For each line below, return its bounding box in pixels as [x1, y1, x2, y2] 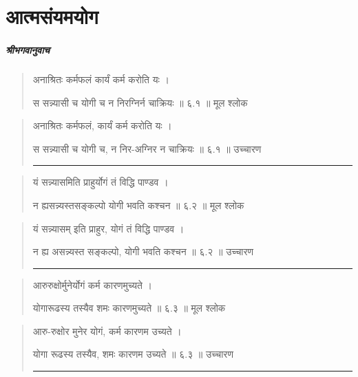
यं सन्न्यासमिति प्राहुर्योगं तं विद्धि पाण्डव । [32, 175, 169, 189]
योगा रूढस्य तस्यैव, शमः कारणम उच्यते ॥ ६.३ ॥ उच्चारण [32, 347, 233, 361]
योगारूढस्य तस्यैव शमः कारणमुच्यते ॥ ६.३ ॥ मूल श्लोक [32, 301, 226, 315]
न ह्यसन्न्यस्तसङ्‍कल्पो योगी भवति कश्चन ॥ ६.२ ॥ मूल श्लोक [32, 197, 244, 212]
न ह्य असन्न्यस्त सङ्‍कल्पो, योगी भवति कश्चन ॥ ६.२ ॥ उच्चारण [32, 244, 254, 259]
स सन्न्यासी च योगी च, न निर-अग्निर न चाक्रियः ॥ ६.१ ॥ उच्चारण [32, 141, 262, 155]
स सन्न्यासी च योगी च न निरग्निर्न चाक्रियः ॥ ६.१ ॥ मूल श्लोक [32, 95, 248, 109]
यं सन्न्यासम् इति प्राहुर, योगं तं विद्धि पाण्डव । [32, 221, 185, 235]
